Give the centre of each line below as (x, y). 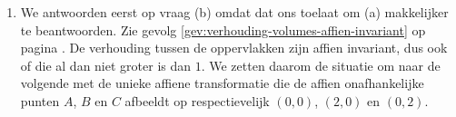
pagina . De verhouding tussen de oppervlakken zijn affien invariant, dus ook (234, 48)
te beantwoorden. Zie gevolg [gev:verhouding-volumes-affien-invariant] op (223, 29)
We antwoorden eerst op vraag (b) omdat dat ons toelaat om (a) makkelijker (234, 12)
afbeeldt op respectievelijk (197, 100)
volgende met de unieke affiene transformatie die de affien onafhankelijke (222, 83)
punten (40, 100)
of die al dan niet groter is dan (106, 65)
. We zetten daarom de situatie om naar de (321, 65)
